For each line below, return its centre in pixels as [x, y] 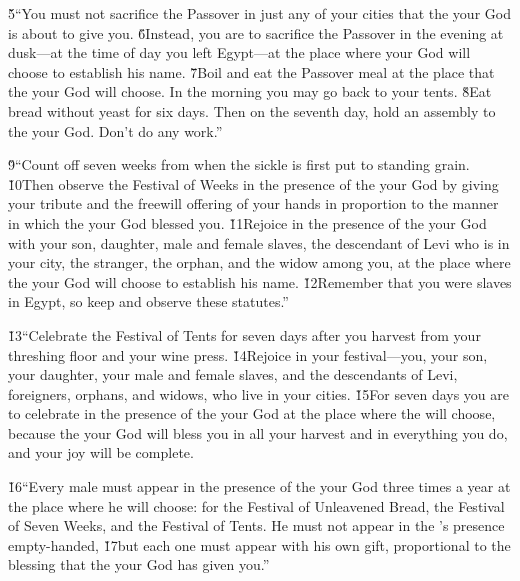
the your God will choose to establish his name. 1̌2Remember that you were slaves [260, 281]
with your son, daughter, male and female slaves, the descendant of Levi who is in [259, 242]
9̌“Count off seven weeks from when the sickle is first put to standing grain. [239, 164]
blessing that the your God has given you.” [139, 564]
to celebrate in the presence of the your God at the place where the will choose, [252, 413]
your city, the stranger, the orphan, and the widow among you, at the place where [259, 262]
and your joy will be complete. [101, 452]
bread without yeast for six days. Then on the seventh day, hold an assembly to [252, 110]
